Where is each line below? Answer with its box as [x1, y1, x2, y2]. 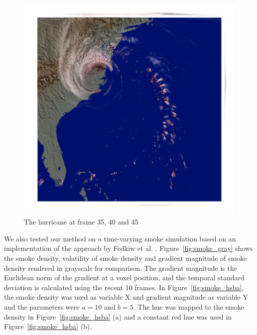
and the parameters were [4, 301, 80, 312]
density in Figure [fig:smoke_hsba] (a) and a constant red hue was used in [4, 311, 232, 322]
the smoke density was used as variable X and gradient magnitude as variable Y [4, 292, 248, 302]
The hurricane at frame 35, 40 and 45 [24, 217, 138, 227]
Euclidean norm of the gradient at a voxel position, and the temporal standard [4, 272, 245, 283]
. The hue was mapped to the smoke [133, 301, 244, 312]
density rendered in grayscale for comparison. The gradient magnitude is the [4, 262, 237, 273]
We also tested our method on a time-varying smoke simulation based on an [4, 233, 236, 243]
